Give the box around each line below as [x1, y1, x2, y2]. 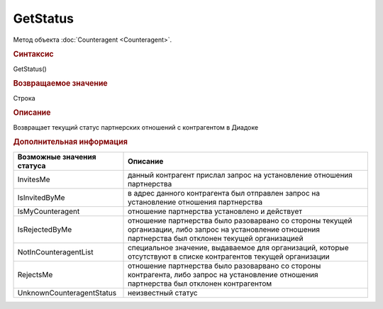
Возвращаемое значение [13, 79, 108, 89]
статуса [17, 160, 46, 170]
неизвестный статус [128, 288, 198, 298]
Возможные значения [17, 152, 96, 162]
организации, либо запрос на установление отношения [128, 224, 321, 234]
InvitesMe [17, 174, 50, 184]
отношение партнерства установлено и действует [128, 206, 303, 216]
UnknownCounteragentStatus [17, 288, 117, 298]
